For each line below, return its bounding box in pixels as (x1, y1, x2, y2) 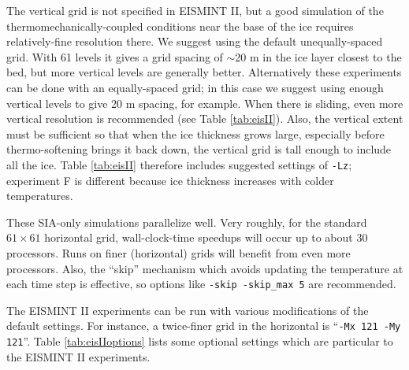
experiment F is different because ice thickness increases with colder (6, 172, 334, 188)
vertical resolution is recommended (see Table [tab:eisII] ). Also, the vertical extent (6, 110, 403, 127)
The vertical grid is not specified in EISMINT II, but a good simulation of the (6, 2, 384, 18)
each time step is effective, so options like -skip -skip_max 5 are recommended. (6, 276, 396, 292)
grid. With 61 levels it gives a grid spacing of (6, 48, 223, 65)
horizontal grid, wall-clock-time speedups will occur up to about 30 (44, 229, 368, 246)
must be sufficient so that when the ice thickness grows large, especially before (6, 125, 385, 142)
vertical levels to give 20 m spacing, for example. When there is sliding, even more (6, 94, 403, 111)
